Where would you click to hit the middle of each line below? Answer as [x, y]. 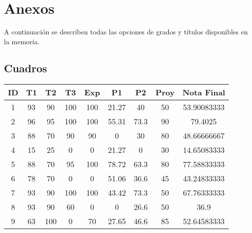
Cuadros [26, 68]
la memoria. [22, 41]
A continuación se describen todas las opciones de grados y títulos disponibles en [126, 32]
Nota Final [204, 92]
